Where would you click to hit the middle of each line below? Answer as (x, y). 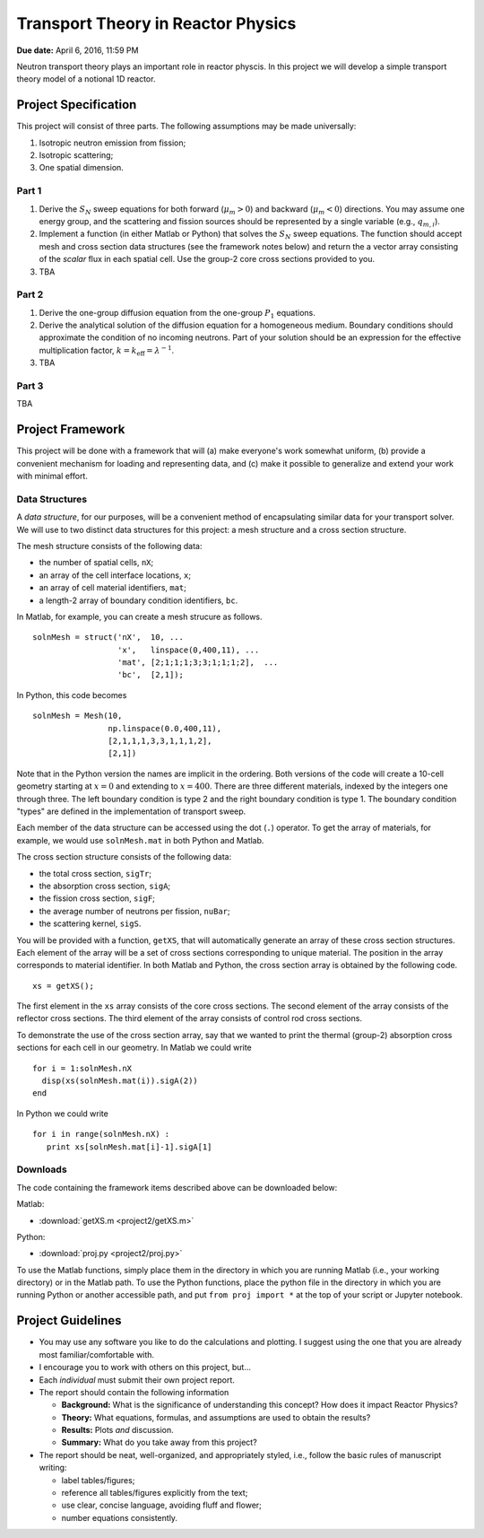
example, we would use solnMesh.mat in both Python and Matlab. (140, 840)
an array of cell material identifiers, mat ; (113, 588)
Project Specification (77, 105)
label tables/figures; (98, 1480)
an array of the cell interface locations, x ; (115, 575)
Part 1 (29, 191)
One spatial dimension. (82, 168)
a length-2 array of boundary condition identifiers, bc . (138, 600)
